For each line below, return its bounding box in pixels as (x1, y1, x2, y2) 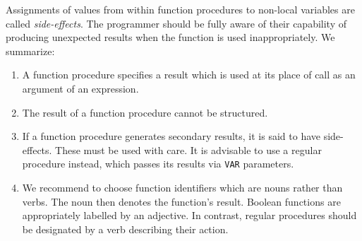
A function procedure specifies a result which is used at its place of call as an (22, 67, 356, 82)
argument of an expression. (22, 81, 139, 95)
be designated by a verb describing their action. (22, 221, 229, 236)
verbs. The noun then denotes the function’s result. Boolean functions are (22, 194, 341, 208)
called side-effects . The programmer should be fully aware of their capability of (6, 16, 347, 30)
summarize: (6, 43, 55, 58)
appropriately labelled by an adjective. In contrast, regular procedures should (22, 208, 357, 223)
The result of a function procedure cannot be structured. (22, 105, 268, 119)
